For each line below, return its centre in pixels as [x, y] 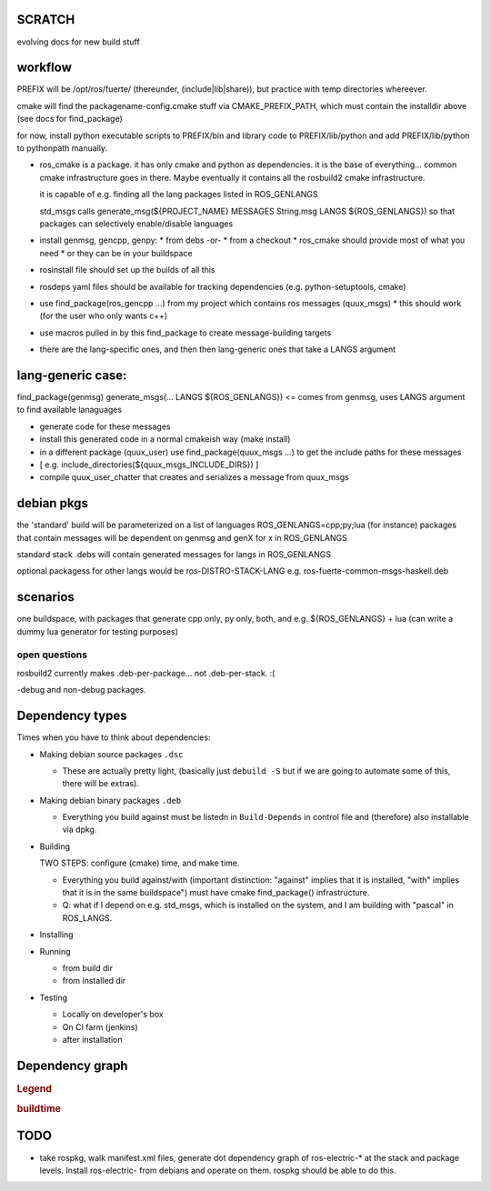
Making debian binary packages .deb [110, 800]
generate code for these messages [105, 426]
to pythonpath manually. [62, 148]
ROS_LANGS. [87, 917]
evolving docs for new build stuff [78, 42]
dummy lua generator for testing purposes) [98, 631]
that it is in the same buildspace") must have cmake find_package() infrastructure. [216, 893]
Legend [35, 1088]
